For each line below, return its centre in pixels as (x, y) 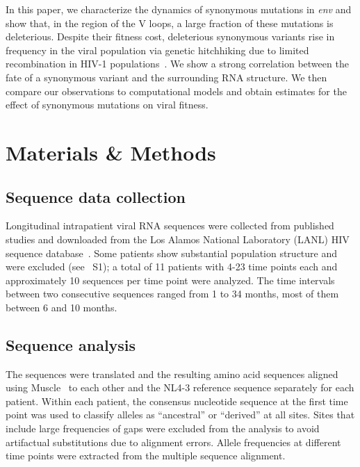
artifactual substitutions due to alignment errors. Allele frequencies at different (173, 442)
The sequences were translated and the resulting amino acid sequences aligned (172, 374)
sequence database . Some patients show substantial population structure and (172, 253)
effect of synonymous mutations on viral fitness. (107, 105)
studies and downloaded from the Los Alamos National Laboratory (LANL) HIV (178, 239)
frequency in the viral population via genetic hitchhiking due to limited (157, 50)
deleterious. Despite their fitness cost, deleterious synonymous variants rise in (170, 36)
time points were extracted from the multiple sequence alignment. (146, 456)
